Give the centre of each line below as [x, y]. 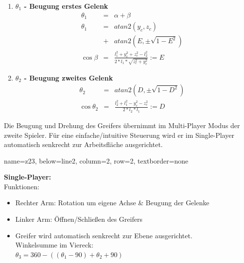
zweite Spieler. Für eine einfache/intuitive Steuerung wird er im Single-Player [119, 135]
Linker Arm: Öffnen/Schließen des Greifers [79, 219]
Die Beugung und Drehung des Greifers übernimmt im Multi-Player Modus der [122, 125]
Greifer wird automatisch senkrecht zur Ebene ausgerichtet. [104, 235]
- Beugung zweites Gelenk [69, 77]
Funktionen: [22, 186]
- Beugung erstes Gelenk [66, 6]
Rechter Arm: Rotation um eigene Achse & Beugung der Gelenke [112, 203]
